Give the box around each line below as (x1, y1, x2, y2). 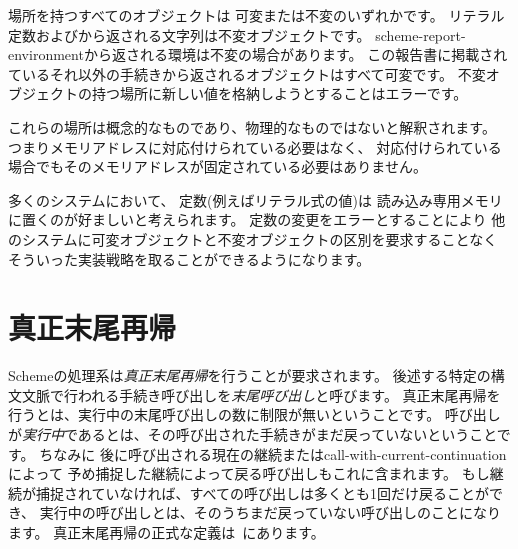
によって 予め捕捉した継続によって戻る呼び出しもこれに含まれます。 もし (8, 463, 490, 484)
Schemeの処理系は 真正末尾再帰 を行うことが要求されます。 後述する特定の (8, 365, 491, 386)
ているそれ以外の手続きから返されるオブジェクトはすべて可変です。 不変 (8, 63, 486, 84)
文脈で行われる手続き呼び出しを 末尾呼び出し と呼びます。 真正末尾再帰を (21, 384, 501, 405)
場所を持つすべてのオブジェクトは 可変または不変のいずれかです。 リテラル (8, 5, 505, 25)
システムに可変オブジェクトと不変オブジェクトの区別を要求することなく (21, 228, 498, 249)
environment (8, 44, 84, 65)
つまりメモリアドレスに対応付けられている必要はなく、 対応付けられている (8, 136, 502, 157)
